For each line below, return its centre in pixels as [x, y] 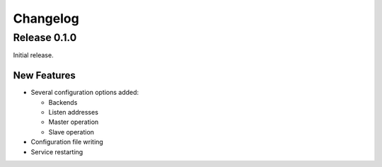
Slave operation [71, 132]
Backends [63, 102]
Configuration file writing [67, 142]
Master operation [74, 122]
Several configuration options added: [85, 93]
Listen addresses [74, 113]
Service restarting [57, 151]
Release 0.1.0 [45, 38]
